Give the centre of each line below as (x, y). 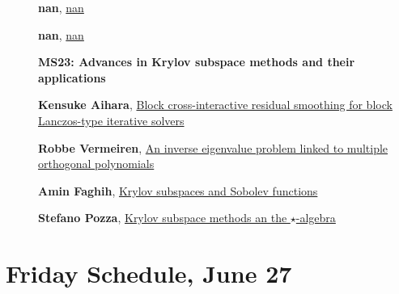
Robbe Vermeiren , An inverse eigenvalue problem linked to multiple (213, 147)
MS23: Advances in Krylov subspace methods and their (197, 62)
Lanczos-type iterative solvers (111, 120)
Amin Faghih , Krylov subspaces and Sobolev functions (178, 190)
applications (72, 77)
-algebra (316, 218)
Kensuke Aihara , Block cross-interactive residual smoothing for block (215, 105)
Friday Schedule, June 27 (149, 273)
